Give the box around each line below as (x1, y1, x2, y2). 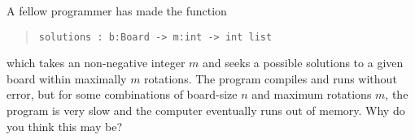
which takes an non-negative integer (7, 54, 186, 71)
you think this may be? (7, 117, 123, 134)
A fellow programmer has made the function (7, 2, 227, 19)
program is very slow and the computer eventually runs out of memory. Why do (7, 102, 405, 119)
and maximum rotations (251, 86, 372, 103)
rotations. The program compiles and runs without (144, 70, 397, 87)
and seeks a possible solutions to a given (203, 54, 404, 71)
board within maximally (7, 70, 127, 87)
